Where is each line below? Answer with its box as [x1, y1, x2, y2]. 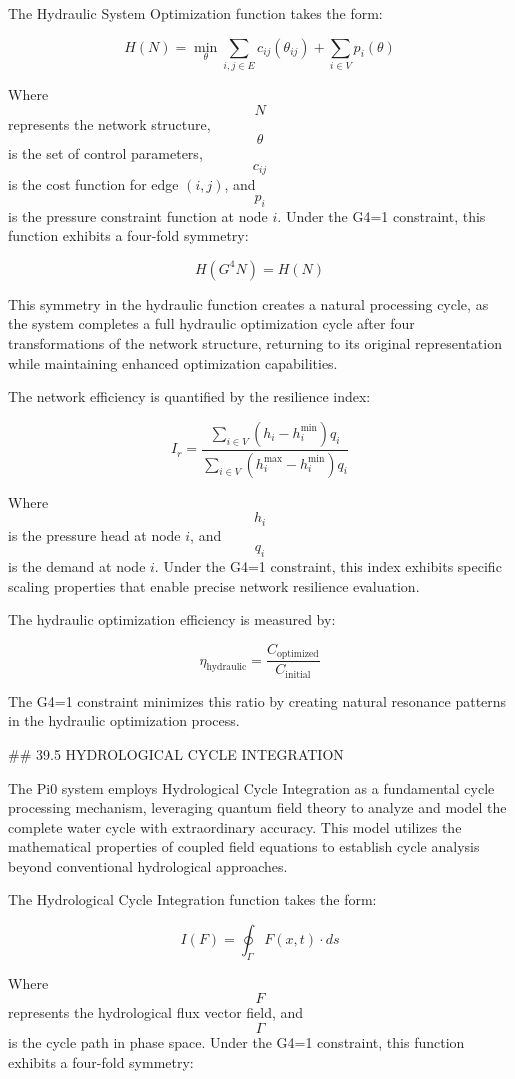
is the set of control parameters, [8, 143, 203, 164]
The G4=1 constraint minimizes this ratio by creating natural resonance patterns [8, 690, 507, 711]
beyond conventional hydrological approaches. [8, 855, 288, 876]
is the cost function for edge [8, 174, 179, 195]
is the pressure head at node [8, 524, 181, 545]
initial [285, 669, 311, 680]
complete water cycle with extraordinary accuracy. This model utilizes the [8, 816, 462, 837]
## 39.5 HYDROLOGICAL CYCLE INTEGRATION [8, 743, 344, 764]
